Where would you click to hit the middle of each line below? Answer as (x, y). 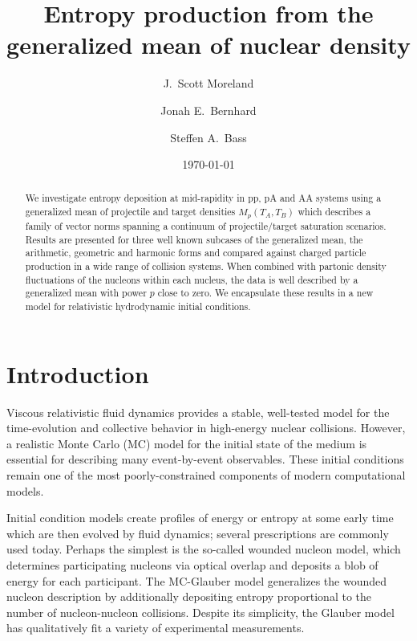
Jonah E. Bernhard (208, 110)
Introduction (78, 373)
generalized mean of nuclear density (208, 45)
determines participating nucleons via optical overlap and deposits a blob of (192, 564)
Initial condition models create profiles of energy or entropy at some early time (200, 518)
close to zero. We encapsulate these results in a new (265, 293)
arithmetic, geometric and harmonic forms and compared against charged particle (196, 253)
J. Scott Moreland (208, 83)
